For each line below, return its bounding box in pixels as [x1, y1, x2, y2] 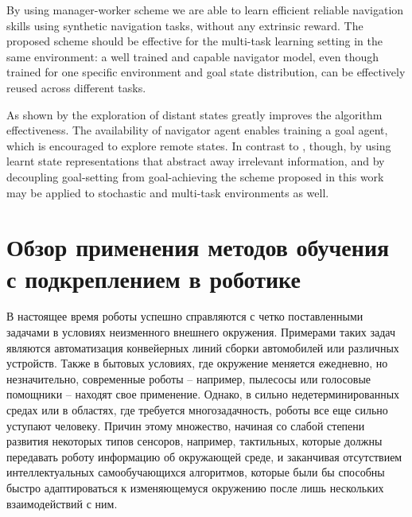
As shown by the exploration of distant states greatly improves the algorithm [6, 106, 383, 122]
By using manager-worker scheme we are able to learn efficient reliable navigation [6, 2, 404, 17]
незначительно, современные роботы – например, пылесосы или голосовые [6, 370, 371, 387]
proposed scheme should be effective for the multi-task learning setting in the [6, 33, 383, 49]
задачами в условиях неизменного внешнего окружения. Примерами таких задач [6, 324, 396, 340]
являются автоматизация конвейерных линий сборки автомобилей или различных [6, 339, 399, 356]
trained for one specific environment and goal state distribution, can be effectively [6, 64, 406, 80]
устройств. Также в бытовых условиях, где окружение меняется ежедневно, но [6, 355, 388, 371]
